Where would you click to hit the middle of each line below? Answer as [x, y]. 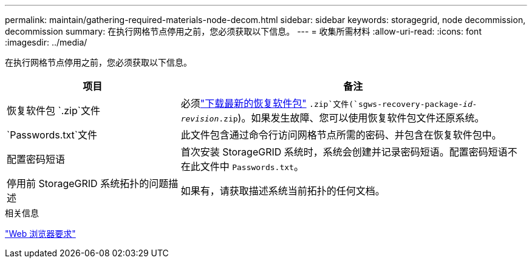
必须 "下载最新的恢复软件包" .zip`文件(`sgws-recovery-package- [322, 103]
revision [200, 119]
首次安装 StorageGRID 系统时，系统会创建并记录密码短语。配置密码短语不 [349, 152]
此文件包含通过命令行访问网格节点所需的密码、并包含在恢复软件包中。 [341, 135]
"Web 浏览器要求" [40, 234]
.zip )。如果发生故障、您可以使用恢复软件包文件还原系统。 [352, 118]
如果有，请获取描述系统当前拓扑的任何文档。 [283, 191]
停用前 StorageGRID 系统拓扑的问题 [88, 183]
